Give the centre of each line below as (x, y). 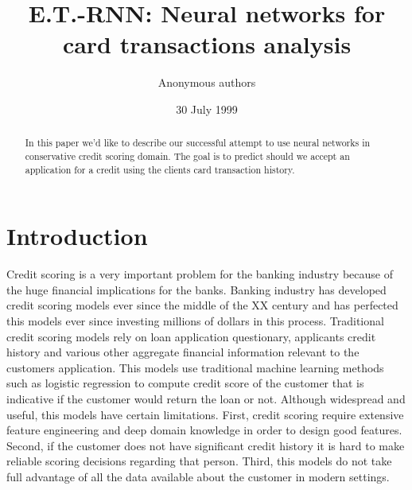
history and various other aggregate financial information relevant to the (183, 352)
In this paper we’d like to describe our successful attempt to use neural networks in (198, 143)
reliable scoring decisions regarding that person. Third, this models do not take (199, 461)
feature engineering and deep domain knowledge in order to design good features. (204, 430)
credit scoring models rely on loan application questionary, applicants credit (191, 336)
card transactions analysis (207, 44)
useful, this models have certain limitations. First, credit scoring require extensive (205, 414)
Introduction (77, 236)
